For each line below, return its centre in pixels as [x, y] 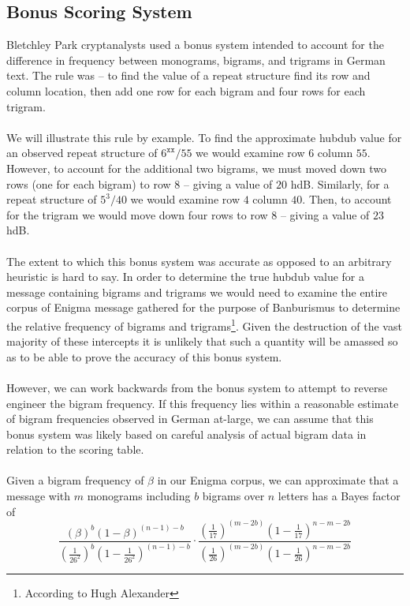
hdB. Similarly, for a [340, 183]
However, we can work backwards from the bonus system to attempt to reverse [197, 387]
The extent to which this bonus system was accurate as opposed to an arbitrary [199, 261]
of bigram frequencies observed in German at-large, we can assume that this [190, 419]
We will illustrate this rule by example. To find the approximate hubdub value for [204, 137]
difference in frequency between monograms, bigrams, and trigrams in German [196, 60]
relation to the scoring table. [75, 449]
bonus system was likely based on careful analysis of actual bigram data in [186, 434]
